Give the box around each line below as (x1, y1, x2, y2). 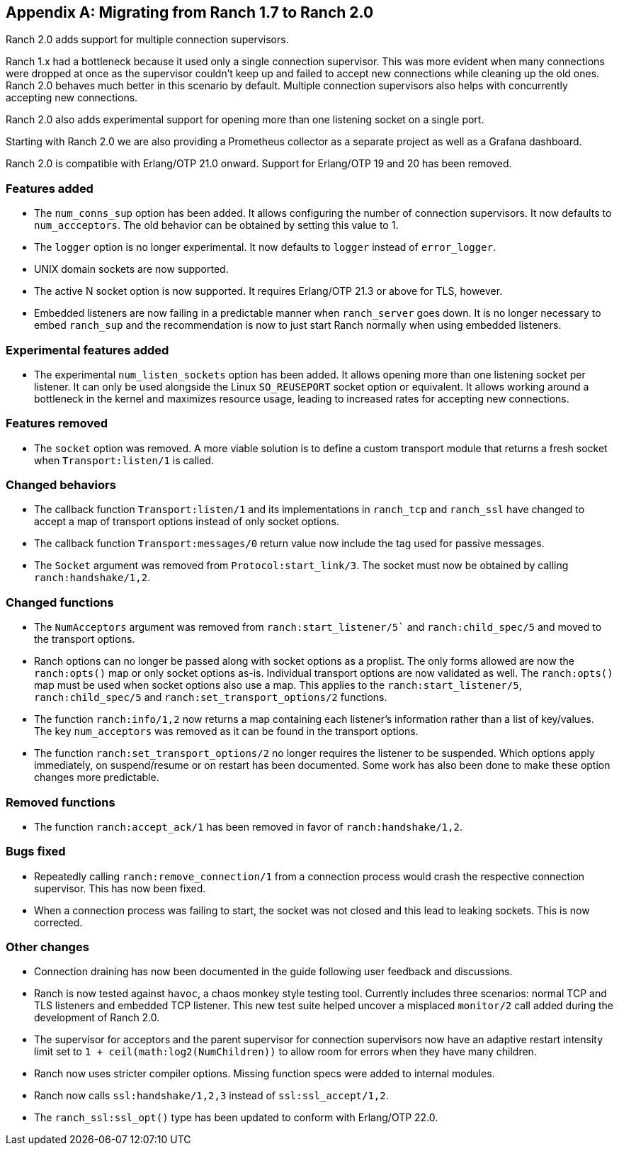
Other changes (6, 940, 89, 955)
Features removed (6, 416, 108, 431)
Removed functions (6, 795, 115, 809)
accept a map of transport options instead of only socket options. (34, 515, 339, 528)
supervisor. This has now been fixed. (34, 882, 206, 894)
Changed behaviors (6, 478, 116, 493)
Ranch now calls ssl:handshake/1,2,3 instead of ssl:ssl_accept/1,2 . (34, 1089, 389, 1102)
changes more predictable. (34, 771, 159, 784)
